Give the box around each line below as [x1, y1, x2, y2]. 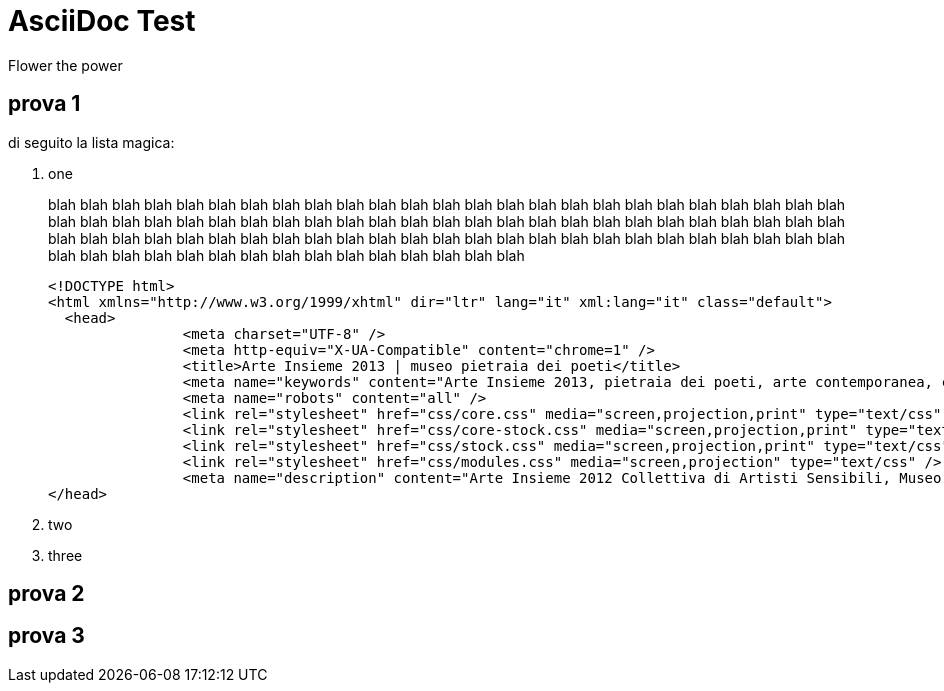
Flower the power [8, 56, 123, 74]
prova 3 [8, 623, 85, 649]
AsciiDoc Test [8, 4, 196, 38]
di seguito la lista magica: [8, 133, 175, 151]
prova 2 [8, 581, 85, 607]
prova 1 [8, 91, 81, 117]
